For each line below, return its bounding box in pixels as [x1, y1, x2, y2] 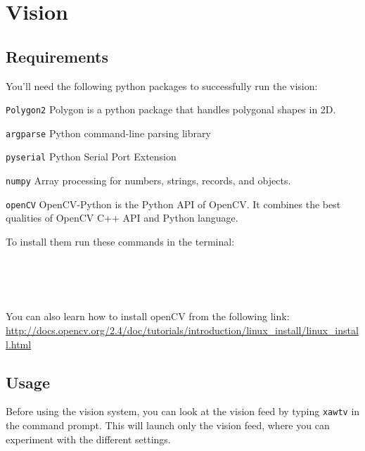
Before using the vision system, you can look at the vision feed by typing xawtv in [6, 404, 360, 419]
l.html [6, 336, 32, 351]
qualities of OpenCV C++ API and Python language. [6, 210, 238, 225]
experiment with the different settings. [6, 431, 171, 446]
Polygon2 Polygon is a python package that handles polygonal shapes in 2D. [6, 102, 336, 117]
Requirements [6, 45, 108, 67]
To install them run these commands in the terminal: [6, 234, 235, 249]
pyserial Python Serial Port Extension [6, 149, 177, 164]
